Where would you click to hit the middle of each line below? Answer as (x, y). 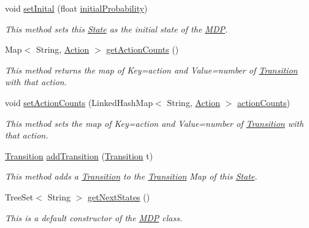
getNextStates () (119, 196)
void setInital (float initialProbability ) (76, 8)
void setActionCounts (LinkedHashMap (79, 102)
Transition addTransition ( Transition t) (79, 155)
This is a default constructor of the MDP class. (94, 217)
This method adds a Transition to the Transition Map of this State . (131, 176)
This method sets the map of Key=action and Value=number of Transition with (154, 123)
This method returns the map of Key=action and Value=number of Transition (151, 70)
